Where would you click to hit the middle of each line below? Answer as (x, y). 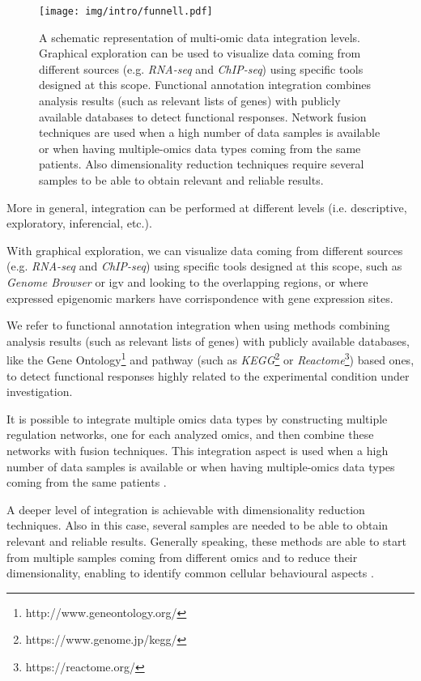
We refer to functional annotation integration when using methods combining (198, 325)
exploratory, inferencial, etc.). (79, 223)
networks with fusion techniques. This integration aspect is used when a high (198, 450)
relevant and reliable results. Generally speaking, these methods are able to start (206, 541)
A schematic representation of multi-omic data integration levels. (200, 37)
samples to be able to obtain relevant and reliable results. (181, 180)
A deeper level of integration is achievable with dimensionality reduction (186, 509)
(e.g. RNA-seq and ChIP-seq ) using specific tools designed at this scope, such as (204, 266)
